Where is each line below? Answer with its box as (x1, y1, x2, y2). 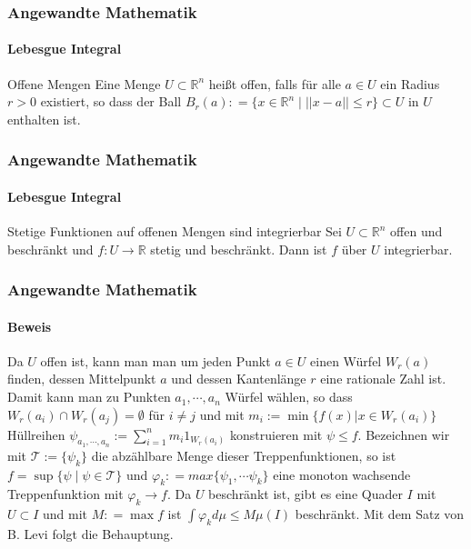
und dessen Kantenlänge (171, 369, 306, 388)
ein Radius (380, 74, 440, 93)
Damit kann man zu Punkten (7, 387, 171, 406)
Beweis (7, 316, 52, 335)
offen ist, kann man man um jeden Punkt (40, 351, 271, 370)
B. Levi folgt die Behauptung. (7, 524, 174, 544)
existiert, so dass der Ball (40, 92, 182, 111)
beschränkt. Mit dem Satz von (295, 504, 465, 524)
